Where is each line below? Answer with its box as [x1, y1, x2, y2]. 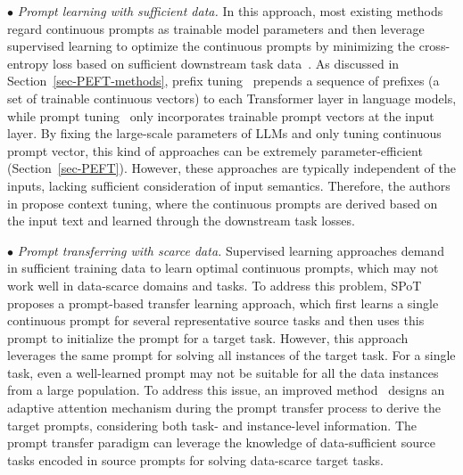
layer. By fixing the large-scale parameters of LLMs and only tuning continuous [7, 124, 442, 143]
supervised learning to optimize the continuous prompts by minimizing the [7, 37, 416, 55]
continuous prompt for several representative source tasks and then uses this [7, 311, 425, 330]
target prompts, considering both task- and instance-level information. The [7, 415, 417, 434]
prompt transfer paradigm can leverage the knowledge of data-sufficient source [7, 433, 435, 452]
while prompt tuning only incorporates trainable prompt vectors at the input [7, 106, 434, 125]
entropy [7, 53, 49, 72]
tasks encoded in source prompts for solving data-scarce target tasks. [7, 450, 384, 469]
